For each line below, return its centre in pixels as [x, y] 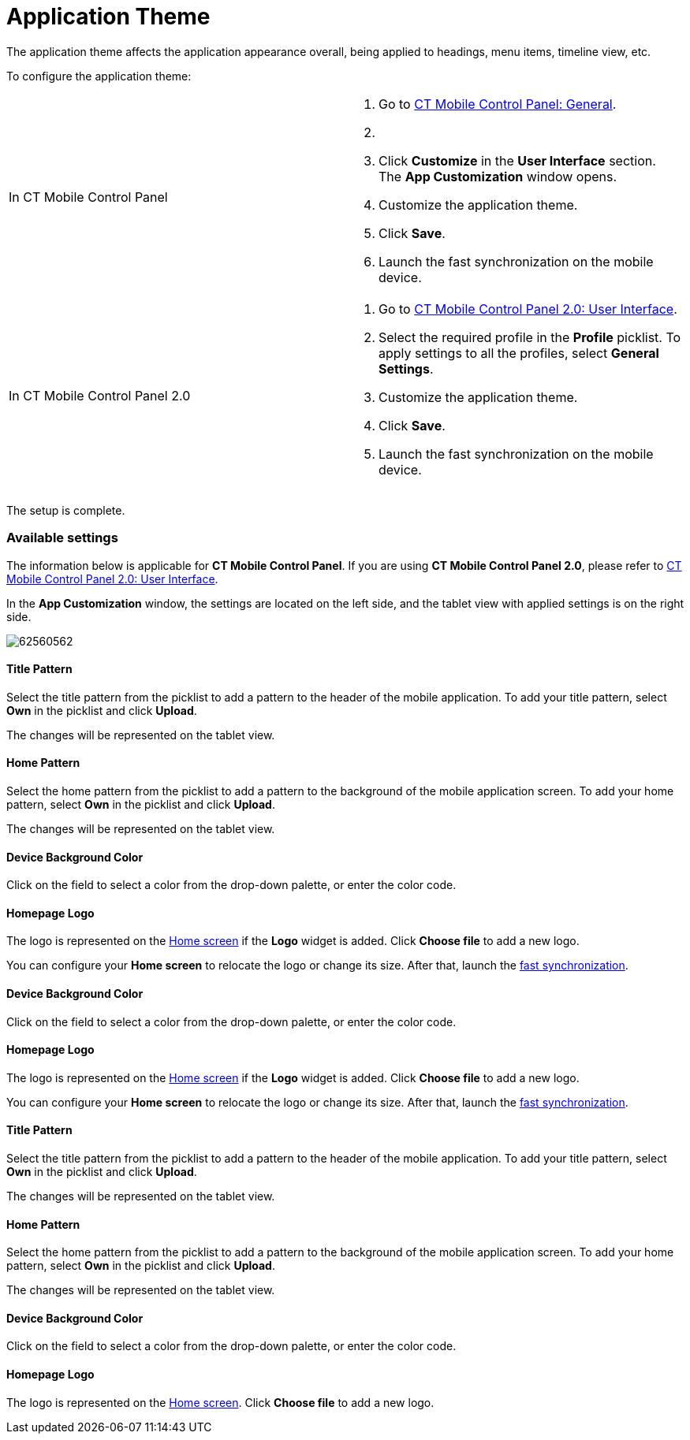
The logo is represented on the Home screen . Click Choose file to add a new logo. [220, 1402]
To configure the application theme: [99, 76]
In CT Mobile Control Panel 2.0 [100, 395]
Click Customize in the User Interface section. [517, 160]
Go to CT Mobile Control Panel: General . [498, 104]
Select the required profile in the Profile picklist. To [530, 337]
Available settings [62, 538]
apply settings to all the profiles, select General [519, 353]
